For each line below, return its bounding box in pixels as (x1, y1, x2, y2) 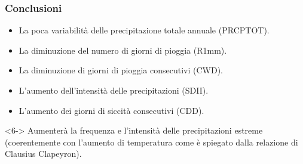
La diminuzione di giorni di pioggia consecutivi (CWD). (19, 64, 224, 76)
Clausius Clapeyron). (5, 147, 82, 160)
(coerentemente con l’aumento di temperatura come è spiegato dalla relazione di (5, 135, 298, 148)
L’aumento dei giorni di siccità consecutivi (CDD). (19, 104, 204, 116)
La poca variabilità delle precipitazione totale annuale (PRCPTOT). (19, 24, 270, 36)
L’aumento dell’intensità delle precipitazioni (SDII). (19, 84, 209, 96)
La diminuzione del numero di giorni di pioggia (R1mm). (19, 44, 227, 56)
